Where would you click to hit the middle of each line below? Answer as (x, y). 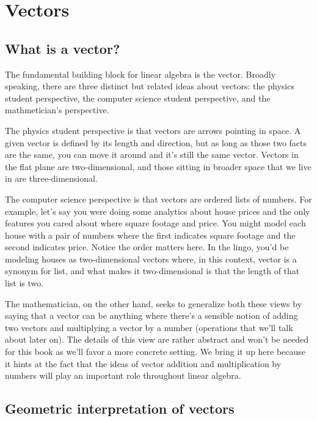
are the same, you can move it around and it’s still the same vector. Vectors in (152, 155)
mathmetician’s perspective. (57, 110)
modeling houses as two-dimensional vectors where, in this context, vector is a (151, 259)
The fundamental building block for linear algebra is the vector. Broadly (140, 74)
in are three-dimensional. (51, 178)
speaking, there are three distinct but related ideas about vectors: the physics (150, 86)
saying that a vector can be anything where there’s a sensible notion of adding (151, 315)
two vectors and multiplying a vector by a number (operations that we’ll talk (149, 327)
